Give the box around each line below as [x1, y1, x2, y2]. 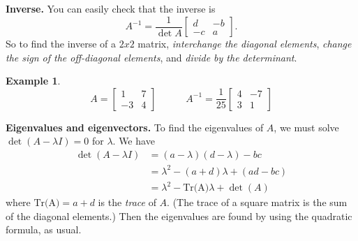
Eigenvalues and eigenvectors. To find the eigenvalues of [6, 119, 264, 134]
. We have [112, 133, 155, 148]
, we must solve [274, 119, 339, 134]
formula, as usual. [6, 222, 82, 237]
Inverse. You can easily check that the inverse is [6, 1, 216, 15]
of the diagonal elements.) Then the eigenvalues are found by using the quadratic [6, 208, 352, 223]
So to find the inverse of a [6, 36, 117, 51]
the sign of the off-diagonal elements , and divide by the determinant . [6, 50, 297, 64]
